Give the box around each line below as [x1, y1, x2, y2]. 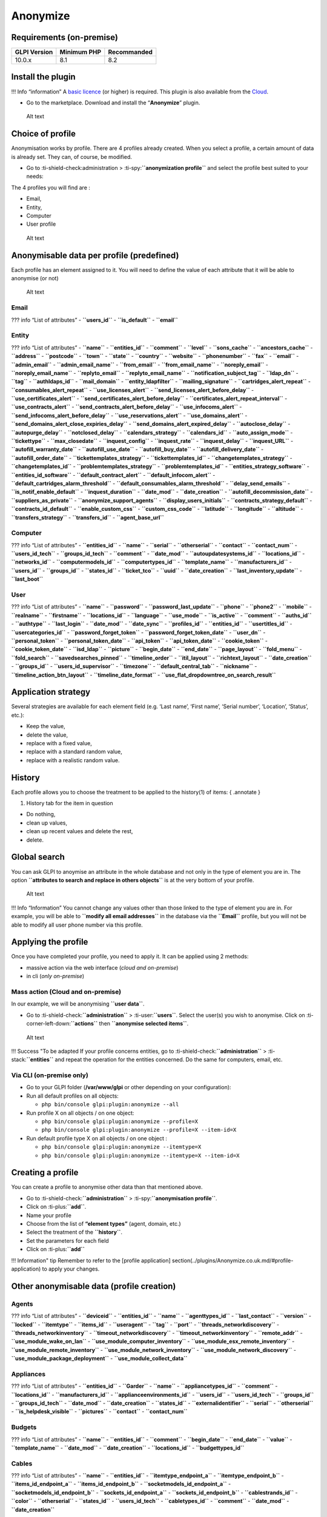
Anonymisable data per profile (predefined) [11, 250, 179, 260]
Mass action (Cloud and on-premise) [11, 987, 121, 996]
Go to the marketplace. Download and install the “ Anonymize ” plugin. [26, 99, 200, 106]
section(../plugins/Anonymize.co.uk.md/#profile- [171, 1257, 294, 1264]
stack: [11, 1056, 27, 1063]
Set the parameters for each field [26, 1237, 109, 1244]
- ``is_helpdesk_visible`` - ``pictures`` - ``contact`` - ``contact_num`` [11, 1408, 188, 1415]
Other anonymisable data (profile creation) [11, 1281, 176, 1291]
